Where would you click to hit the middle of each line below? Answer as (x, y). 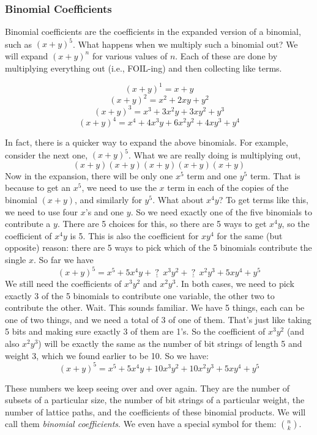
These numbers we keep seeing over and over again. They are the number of (147, 388)
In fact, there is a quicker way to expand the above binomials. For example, (147, 142)
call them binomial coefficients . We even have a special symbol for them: (141, 424)
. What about (178, 199)
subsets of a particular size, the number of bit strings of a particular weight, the (155, 400)
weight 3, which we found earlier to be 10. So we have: (107, 355)
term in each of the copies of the (228, 188)
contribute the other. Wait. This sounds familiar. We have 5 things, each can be (155, 307)
